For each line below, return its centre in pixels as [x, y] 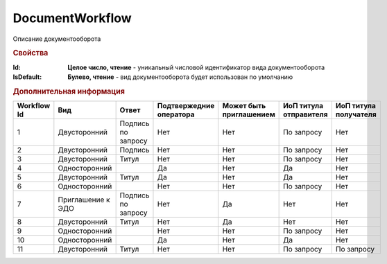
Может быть [244, 106]
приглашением [249, 114]
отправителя [306, 114]
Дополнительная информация [69, 91]
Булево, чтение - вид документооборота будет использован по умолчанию [180, 77]
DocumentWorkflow [72, 18]
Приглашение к [84, 200]
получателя [356, 114]
